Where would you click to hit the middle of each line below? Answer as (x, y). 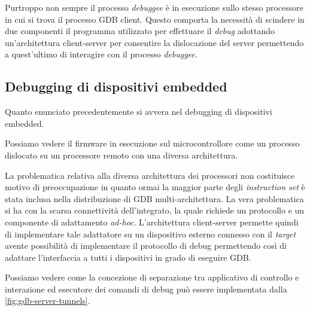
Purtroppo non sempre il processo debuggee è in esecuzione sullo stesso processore (154, 7)
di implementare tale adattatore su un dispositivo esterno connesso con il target (151, 234)
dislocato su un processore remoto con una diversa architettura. (121, 155)
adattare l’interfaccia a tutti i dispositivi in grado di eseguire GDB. (128, 257)
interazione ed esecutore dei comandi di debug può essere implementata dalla (146, 289)
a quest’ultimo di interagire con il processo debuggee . (101, 54)
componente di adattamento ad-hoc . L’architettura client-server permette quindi (152, 222)
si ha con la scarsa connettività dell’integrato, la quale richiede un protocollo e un (155, 210)
